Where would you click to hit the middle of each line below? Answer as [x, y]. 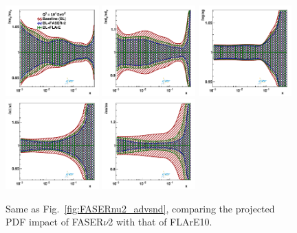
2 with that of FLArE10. [160, 222]
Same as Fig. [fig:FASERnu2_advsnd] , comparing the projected [140, 208]
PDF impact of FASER [55, 222]
